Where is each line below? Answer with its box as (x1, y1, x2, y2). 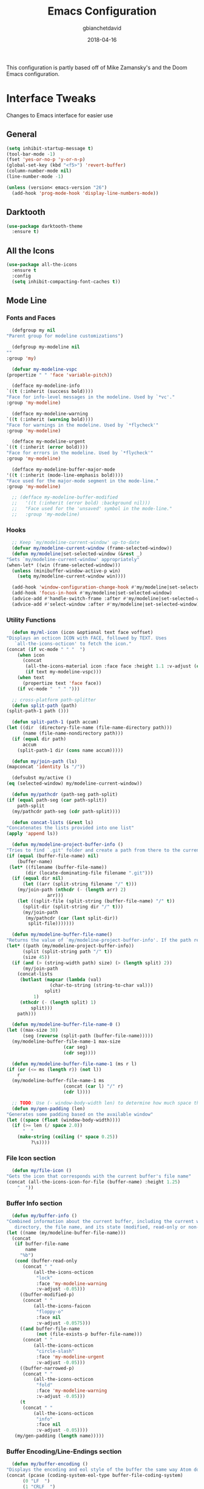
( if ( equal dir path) (12, 736, 67, 742)
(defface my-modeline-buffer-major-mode (12, 466, 115, 472)
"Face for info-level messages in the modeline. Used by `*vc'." (6, 394, 175, 400)
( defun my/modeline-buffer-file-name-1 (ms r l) (12, 1061, 137, 1067)
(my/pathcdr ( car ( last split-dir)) (25, 915, 118, 921)
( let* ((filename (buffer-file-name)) (8, 864, 107, 870)
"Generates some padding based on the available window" (6, 1111, 154, 1117)
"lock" (36, 1275, 53, 1281)
